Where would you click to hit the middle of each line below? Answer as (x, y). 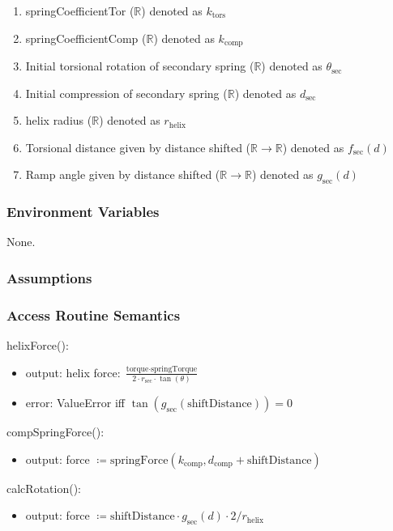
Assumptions (49, 277)
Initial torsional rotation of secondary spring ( (140, 66)
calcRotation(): (44, 488)
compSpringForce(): (56, 431)
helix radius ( (59, 120)
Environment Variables (83, 212)
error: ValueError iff (75, 402)
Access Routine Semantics (94, 314)
